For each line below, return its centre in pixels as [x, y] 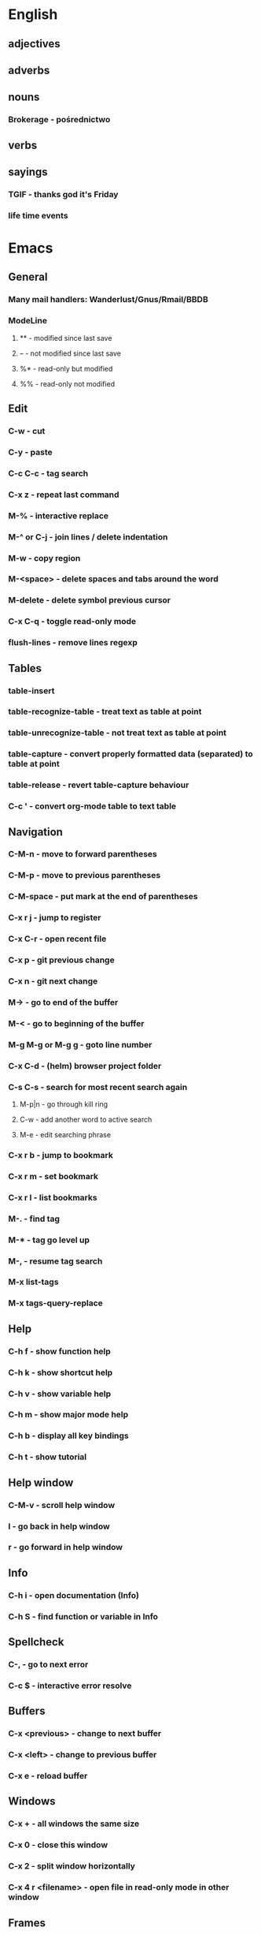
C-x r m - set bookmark [53, 1176]
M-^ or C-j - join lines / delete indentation [88, 536]
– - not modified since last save [70, 353]
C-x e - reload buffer [48, 1776]
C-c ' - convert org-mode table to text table [92, 806]
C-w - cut [27, 431]
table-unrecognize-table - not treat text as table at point [117, 733]
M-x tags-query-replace [56, 1303]
